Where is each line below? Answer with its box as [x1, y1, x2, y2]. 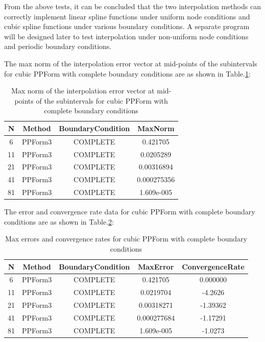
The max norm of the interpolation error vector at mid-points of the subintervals [4, 58, 257, 68]
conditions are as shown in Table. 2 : [4, 216, 114, 227]
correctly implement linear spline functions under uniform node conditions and [4, 11, 250, 21]
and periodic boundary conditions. [4, 41, 112, 52]
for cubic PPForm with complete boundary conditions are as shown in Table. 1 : [4, 68, 251, 79]
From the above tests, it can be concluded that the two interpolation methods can [4, 1, 261, 11]
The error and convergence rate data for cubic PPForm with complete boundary [4, 206, 255, 217]
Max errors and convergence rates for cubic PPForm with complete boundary [5, 233, 247, 244]
